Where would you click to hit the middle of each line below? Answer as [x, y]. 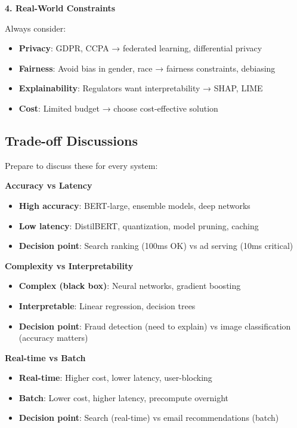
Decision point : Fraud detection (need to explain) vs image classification [155, 326]
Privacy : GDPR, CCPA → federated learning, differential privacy [140, 48]
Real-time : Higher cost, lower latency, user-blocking [115, 378]
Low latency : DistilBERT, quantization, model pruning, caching [139, 225]
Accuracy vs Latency [49, 185]
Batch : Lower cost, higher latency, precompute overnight [123, 397]
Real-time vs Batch [45, 357]
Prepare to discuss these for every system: [81, 165]
